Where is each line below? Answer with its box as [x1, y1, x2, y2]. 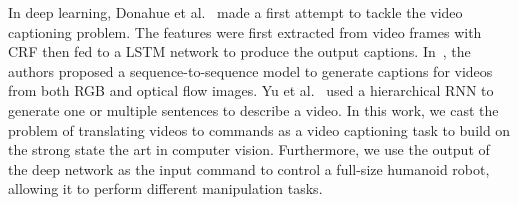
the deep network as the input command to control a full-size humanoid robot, [8, 158, 490, 179]
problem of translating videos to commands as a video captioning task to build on [8, 119, 511, 140]
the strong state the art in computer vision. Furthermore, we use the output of [8, 139, 490, 160]
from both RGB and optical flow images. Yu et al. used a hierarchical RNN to [8, 80, 494, 101]
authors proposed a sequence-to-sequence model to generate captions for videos [8, 60, 493, 81]
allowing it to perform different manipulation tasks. [8, 178, 323, 199]
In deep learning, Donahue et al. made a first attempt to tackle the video [8, 2, 463, 22]
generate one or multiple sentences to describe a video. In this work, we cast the [8, 99, 499, 120]
